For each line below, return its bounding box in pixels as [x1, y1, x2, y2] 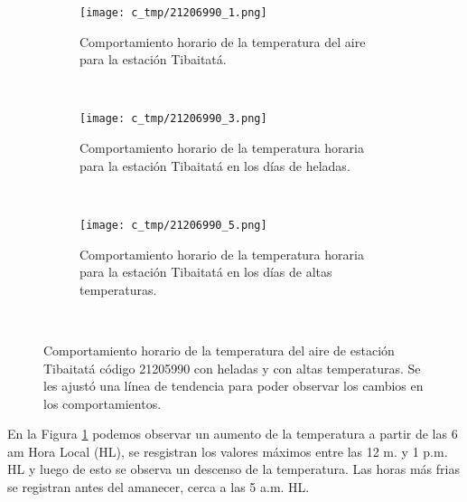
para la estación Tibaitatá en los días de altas [79, 262, 332, 281]
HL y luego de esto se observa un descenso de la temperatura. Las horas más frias [7, 459, 460, 478]
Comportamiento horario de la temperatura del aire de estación [43, 340, 395, 359]
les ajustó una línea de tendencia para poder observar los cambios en [43, 376, 424, 395]
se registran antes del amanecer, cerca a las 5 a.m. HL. [7, 478, 310, 497]
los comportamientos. [43, 393, 162, 412]
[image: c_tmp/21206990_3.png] [79, 112, 267, 126]
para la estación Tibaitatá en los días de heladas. [79, 156, 350, 175]
